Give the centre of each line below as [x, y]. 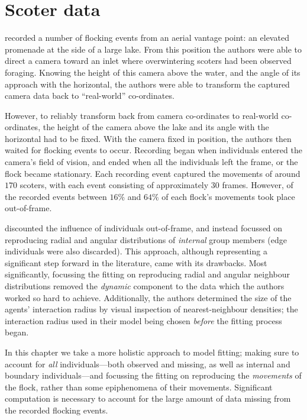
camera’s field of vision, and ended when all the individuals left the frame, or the [151, 162]
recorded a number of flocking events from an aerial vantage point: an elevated [147, 38]
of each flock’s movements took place [228, 196]
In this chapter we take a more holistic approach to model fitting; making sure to [152, 352]
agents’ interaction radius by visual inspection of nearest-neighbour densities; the [151, 309]
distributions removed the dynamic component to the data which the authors [145, 286]
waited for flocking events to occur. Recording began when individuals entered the [153, 150]
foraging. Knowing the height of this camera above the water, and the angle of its [153, 72]
